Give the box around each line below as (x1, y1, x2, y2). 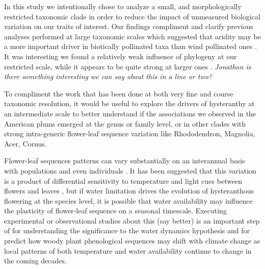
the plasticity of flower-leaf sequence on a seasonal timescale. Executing (4, 205, 227, 216)
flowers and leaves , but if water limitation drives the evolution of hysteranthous (4, 185, 254, 196)
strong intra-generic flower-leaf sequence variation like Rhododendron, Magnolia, (4, 128, 255, 139)
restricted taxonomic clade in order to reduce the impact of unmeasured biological (4, 11, 260, 21)
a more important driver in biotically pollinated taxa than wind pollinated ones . (4, 41, 257, 52)
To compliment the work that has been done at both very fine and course (4, 88, 233, 99)
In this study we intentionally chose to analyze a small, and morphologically (4, 1, 242, 11)
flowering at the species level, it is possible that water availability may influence (4, 195, 253, 206)
